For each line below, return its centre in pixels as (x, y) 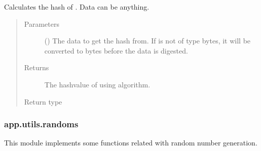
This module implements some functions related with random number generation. (131, 143)
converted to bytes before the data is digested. (116, 50)
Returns (36, 67)
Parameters (42, 23)
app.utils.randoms (41, 124)
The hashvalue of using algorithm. (97, 84)
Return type (43, 101)
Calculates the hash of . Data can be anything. (77, 7)
